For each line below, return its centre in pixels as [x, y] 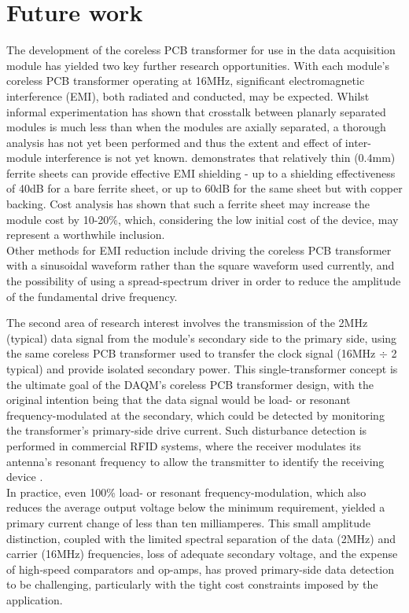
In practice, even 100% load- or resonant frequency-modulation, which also [186, 492]
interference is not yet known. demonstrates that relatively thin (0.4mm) [220, 158]
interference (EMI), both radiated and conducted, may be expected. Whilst [188, 95]
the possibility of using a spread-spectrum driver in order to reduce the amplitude [204, 281]
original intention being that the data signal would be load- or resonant [179, 400]
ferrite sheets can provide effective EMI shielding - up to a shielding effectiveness [201, 173]
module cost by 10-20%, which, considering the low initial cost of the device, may [203, 219]
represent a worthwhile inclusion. [86, 235]
